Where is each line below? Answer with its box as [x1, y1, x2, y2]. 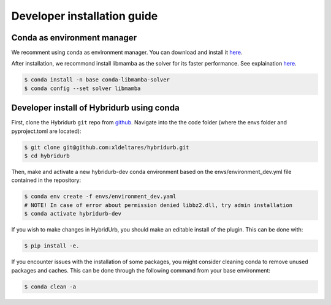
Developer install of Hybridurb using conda [11, 103, 180, 113]
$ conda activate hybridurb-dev [24, 210, 122, 217]
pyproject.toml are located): [11, 127, 82, 135]
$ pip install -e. [24, 243, 80, 249]
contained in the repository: [11, 176, 82, 184]
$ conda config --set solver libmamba [24, 85, 141, 92]
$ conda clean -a [24, 283, 77, 290]
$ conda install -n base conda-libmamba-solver [24, 77, 170, 83]
